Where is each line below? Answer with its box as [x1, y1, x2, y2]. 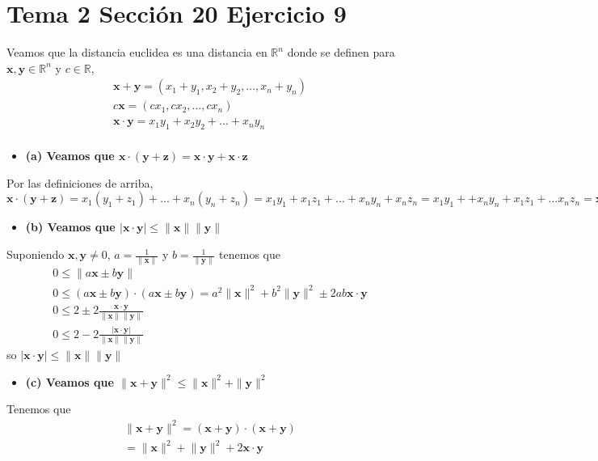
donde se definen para [287, 44, 395, 61]
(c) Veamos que [25, 373, 114, 390]
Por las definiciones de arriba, [6, 174, 154, 191]
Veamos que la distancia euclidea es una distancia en [6, 44, 267, 61]
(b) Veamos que [25, 218, 116, 235]
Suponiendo [6, 246, 65, 263]
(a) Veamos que [25, 147, 115, 164]
